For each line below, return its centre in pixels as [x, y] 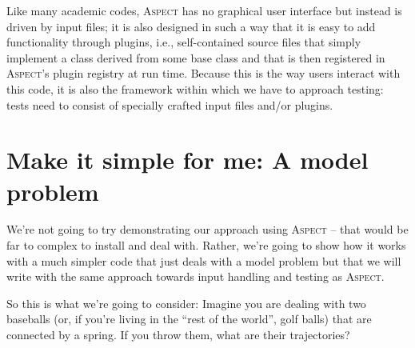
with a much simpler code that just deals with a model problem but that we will [204, 260]
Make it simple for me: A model [188, 160]
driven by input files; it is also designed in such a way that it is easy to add [191, 26]
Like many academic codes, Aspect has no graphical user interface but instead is [204, 10]
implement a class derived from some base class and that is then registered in [196, 57]
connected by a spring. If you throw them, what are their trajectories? [178, 335]
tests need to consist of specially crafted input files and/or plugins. [170, 104]
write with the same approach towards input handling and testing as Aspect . [196, 276]
